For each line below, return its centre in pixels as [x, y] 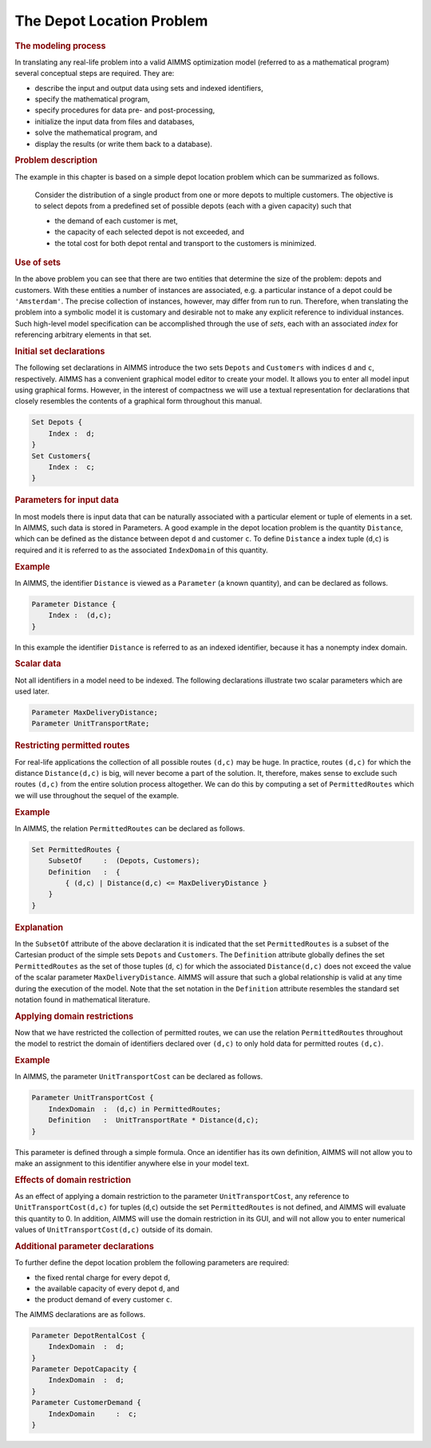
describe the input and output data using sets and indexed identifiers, [149, 88]
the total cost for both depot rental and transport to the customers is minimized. [186, 243]
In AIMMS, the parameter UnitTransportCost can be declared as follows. [139, 1077]
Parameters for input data [67, 500]
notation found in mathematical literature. [83, 999]
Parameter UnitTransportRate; [91, 724]
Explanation [39, 928]
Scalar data [38, 664]
